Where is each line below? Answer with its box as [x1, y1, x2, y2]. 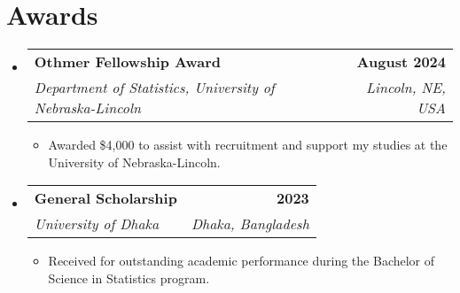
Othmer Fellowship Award [34, 51, 221, 73]
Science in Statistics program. [48, 268, 210, 287]
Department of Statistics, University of [34, 77, 275, 98]
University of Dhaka [34, 213, 160, 235]
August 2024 [356, 51, 446, 73]
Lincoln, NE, [365, 77, 446, 98]
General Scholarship [34, 188, 177, 209]
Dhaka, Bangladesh [191, 213, 309, 235]
